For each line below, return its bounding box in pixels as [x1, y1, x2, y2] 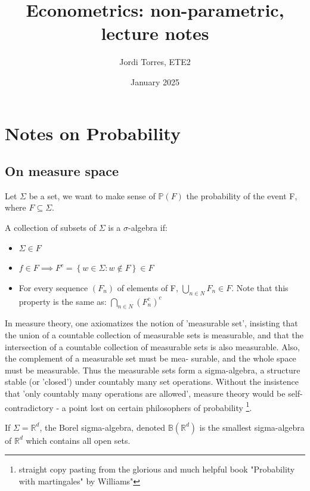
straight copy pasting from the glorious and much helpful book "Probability [18, 463, 295, 475]
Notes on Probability [5, 121, 181, 145]
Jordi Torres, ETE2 [119, 55, 191, 68]
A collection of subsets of [5, 221, 97, 234]
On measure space [5, 162, 119, 180]
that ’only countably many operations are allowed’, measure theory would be [5, 387, 286, 400]
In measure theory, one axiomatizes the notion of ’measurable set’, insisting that [5, 317, 298, 329]
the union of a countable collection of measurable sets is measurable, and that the [5, 329, 303, 341]
